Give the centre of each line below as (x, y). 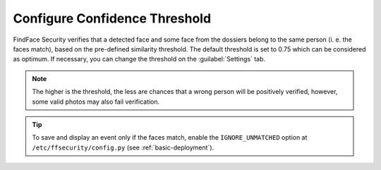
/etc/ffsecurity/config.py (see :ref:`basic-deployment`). (123, 147)
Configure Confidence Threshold (112, 18)
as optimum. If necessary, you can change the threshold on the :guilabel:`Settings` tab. (139, 59)
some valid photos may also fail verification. (96, 102)
